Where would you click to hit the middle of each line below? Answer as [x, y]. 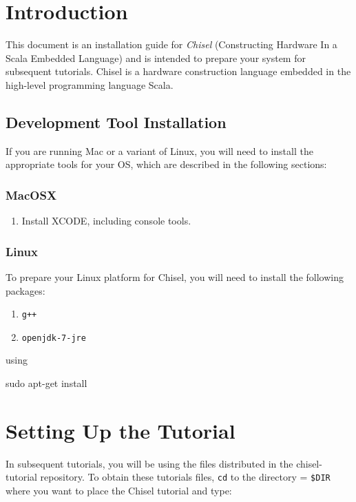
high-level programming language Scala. [90, 84]
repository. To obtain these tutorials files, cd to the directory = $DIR [185, 477]
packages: [25, 290]
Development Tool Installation [116, 122]
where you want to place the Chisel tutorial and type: [119, 490]
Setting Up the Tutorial [121, 430]
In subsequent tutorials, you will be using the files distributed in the [149, 463]
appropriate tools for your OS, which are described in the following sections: [166, 164]
